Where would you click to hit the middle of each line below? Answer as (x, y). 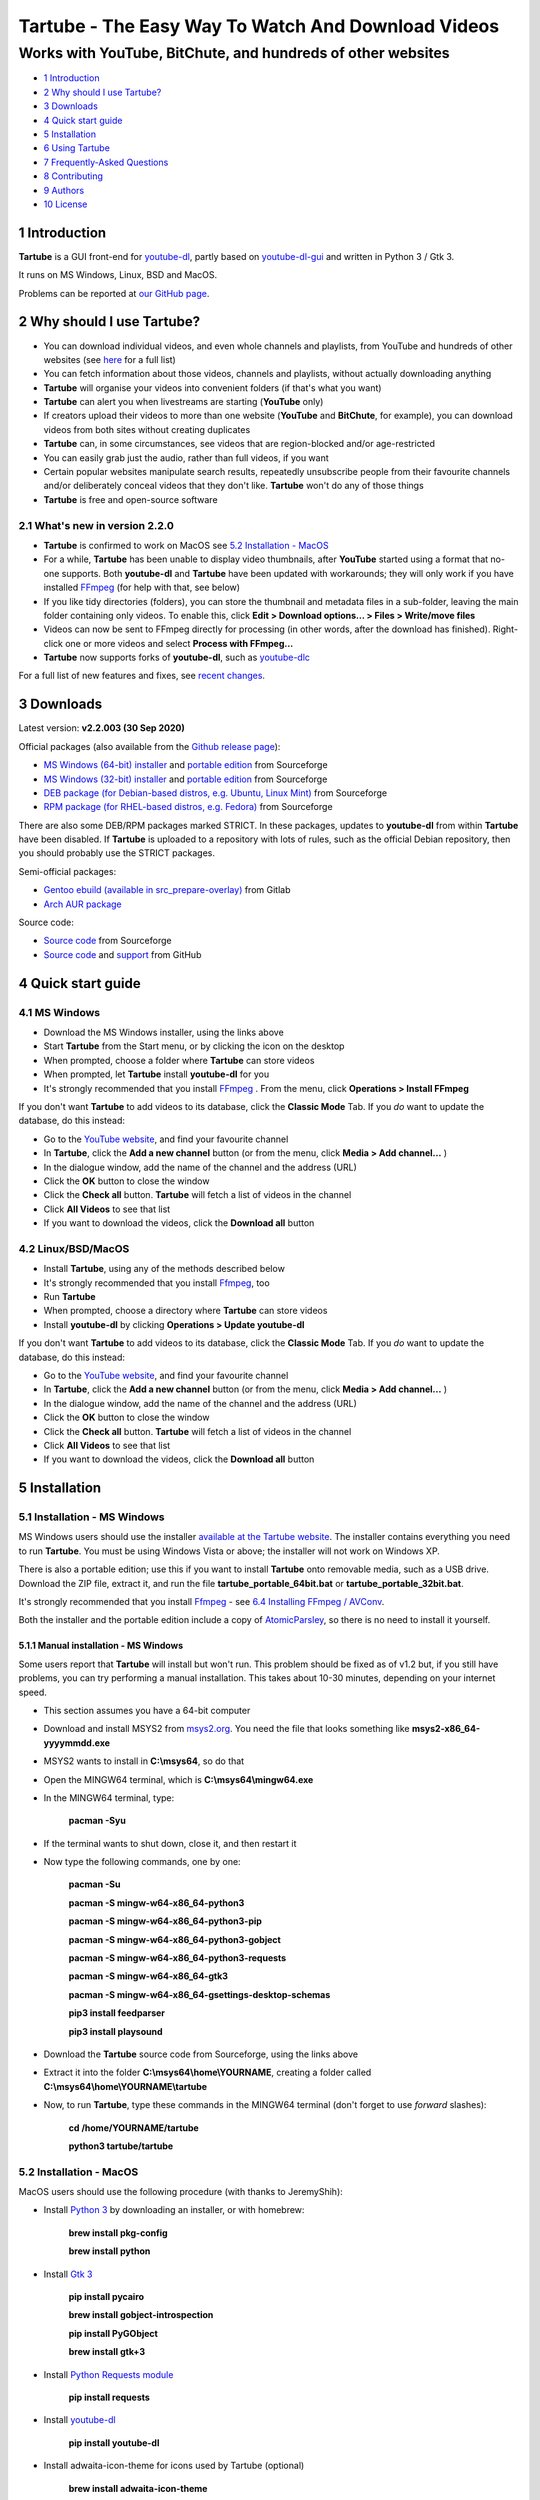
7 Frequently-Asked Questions (106, 162)
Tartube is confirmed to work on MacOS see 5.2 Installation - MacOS (186, 545)
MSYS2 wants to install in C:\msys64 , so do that (144, 1761)
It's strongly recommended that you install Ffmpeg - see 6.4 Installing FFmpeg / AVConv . (201, 1601)
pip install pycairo (106, 2297)
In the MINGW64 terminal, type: (109, 1797)
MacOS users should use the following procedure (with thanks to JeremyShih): (181, 2192)
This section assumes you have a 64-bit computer (147, 1710)
